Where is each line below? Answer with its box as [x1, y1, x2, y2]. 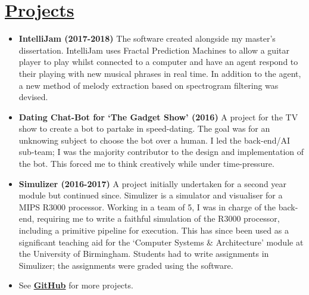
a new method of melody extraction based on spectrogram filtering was [18, 79, 279, 91]
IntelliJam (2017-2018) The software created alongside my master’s [18, 32, 276, 45]
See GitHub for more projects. [18, 279, 133, 291]
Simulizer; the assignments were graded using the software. [18, 259, 233, 271]
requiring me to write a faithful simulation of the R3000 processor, [37, 212, 280, 225]
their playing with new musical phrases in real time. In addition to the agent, [18, 67, 301, 79]
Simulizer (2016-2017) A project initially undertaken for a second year [18, 177, 287, 190]
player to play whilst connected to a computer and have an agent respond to [18, 55, 298, 68]
